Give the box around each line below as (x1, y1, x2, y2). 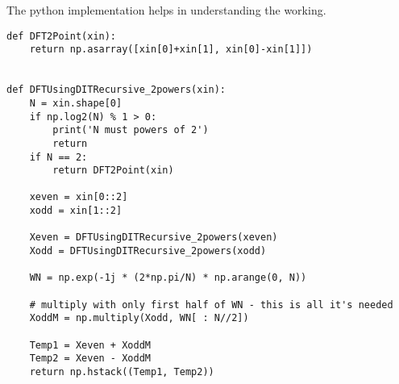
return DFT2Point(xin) (52, 165, 174, 177)
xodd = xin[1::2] (29, 205, 123, 217)
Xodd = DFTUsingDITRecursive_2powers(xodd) (29, 245, 267, 257)
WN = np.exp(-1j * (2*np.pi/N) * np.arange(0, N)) (29, 272, 307, 284)
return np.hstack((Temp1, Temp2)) (29, 366, 214, 378)
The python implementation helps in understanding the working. (6, 2, 326, 18)
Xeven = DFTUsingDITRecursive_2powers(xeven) (29, 232, 278, 244)
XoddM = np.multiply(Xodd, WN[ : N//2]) (29, 312, 249, 324)
